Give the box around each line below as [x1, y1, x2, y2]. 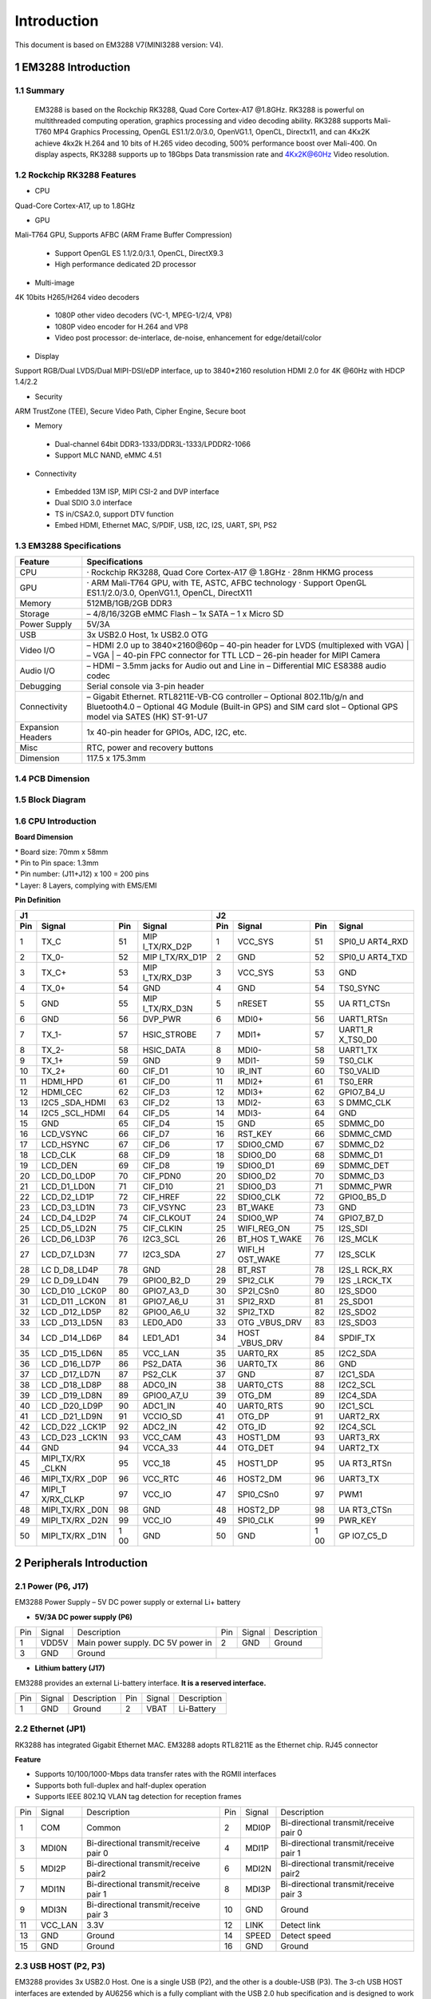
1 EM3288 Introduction [14, 61, 131, 74]
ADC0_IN [142, 1379, 177, 1391]
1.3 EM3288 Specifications [14, 540, 121, 551]
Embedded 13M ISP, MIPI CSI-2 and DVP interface [54, 487, 219, 497]
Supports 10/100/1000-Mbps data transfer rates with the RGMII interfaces [34, 1770, 277, 1779]
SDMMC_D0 [338, 1118, 385, 1129]
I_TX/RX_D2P [142, 940, 192, 952]
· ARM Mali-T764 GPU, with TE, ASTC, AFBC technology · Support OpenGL [86, 577, 367, 589]
